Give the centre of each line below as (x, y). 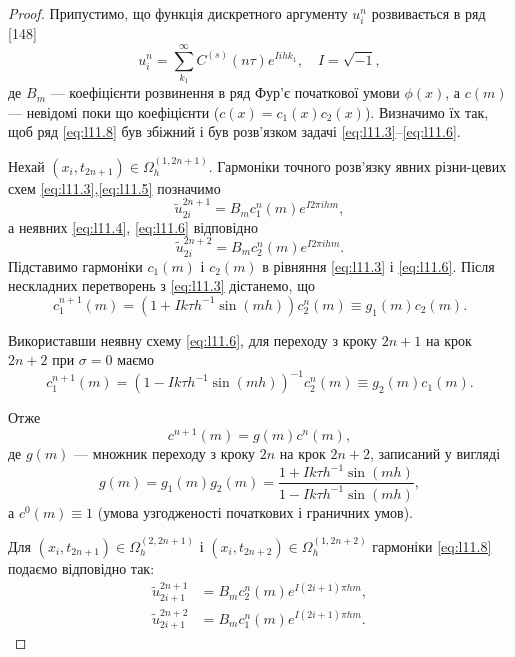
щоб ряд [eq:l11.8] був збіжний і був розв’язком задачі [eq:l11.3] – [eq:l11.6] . (234, 131)
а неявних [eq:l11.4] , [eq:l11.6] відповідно (133, 226)
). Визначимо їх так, (426, 111)
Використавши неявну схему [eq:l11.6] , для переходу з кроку (193, 339)
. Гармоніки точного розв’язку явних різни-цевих (357, 165)
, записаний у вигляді (435, 453)
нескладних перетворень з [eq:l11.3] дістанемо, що (161, 285)
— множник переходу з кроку (165, 453)
